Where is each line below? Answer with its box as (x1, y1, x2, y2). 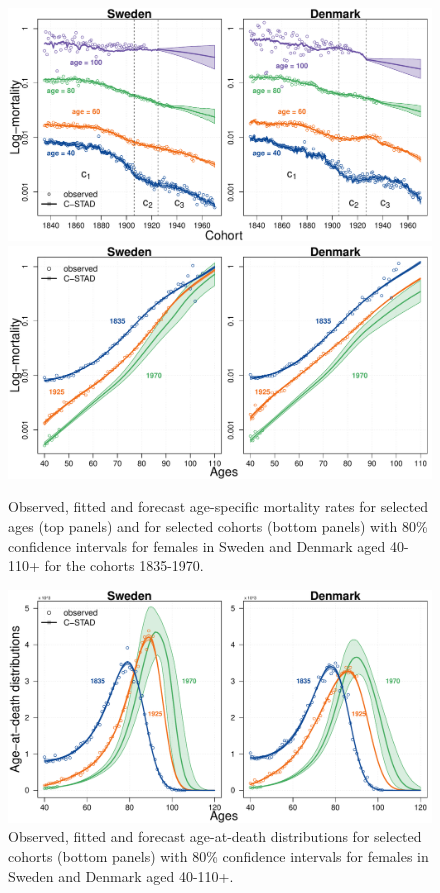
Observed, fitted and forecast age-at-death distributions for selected (8, 826, 422, 847)
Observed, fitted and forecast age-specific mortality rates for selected (8, 496, 429, 517)
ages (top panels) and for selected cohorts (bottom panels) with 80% (8, 516, 428, 536)
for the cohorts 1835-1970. (44, 555, 204, 576)
